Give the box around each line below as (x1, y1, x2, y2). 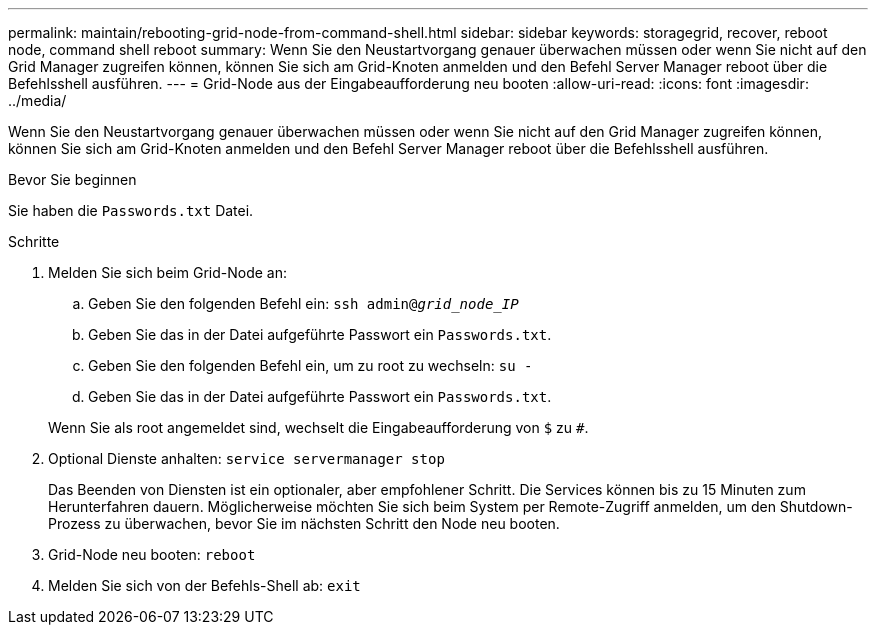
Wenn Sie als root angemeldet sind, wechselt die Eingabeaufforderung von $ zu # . (48, 419, 589, 436)
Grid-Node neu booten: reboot (48, 546, 256, 563)
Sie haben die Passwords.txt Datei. (8, 202, 254, 219)
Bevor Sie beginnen (8, 171, 137, 188)
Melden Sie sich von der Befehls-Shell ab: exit (48, 577, 361, 594)
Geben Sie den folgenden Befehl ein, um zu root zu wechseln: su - (88, 357, 533, 374)
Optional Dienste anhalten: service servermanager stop (48, 450, 445, 467)
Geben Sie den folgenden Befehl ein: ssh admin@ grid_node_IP (88, 295, 519, 312)
